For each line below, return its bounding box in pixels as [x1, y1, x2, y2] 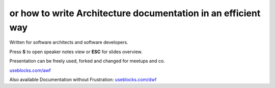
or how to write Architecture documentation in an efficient [9, 8, 261, 19]
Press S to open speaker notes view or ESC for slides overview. [9, 49, 143, 55]
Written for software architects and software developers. [9, 39, 128, 46]
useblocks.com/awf [9, 67, 51, 73]
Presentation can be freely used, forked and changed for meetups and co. [9, 58, 165, 64]
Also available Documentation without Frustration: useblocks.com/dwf [9, 76, 157, 82]
